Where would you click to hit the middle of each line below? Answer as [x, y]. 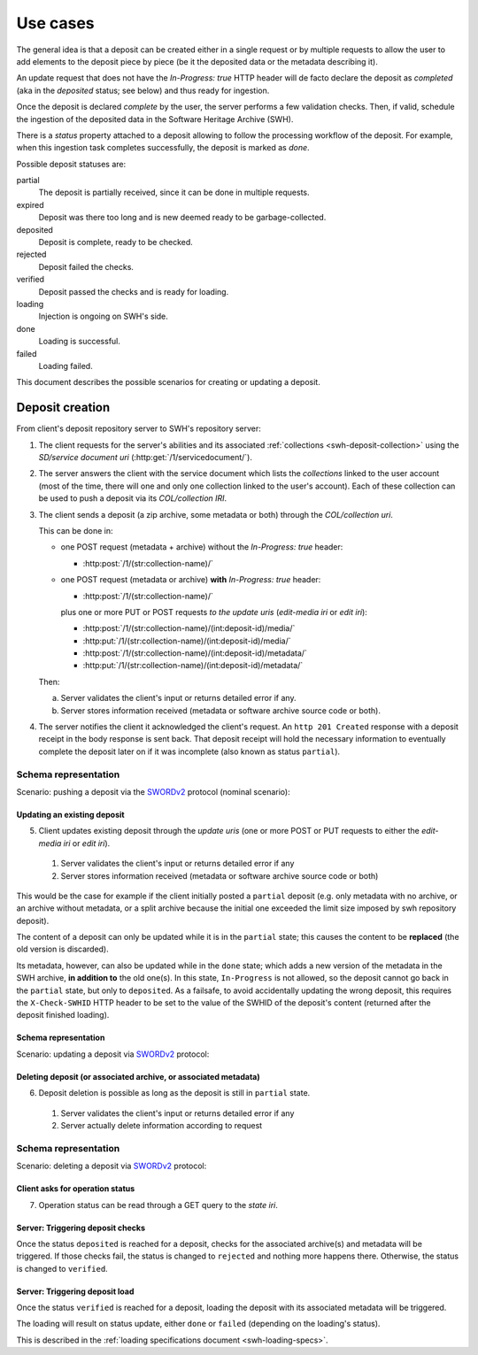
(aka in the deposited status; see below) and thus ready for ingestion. [143, 90]
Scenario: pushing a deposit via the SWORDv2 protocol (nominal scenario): [154, 791]
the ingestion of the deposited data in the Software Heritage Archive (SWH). [155, 119]
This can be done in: [76, 530]
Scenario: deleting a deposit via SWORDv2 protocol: [112, 1166]
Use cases [55, 23]
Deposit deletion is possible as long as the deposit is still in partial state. [174, 1093]
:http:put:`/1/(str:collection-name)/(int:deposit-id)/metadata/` [193, 666]
